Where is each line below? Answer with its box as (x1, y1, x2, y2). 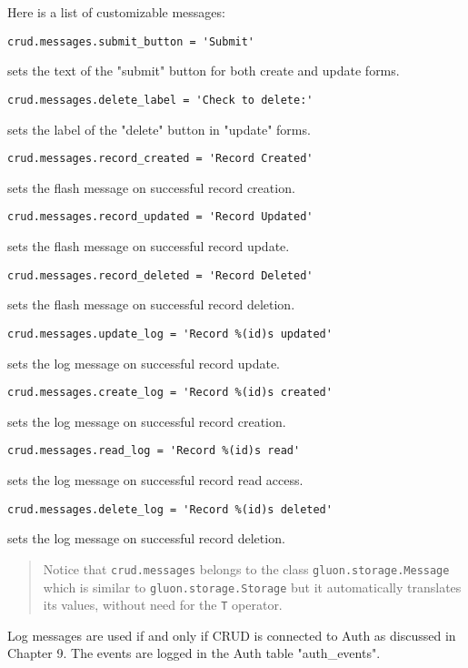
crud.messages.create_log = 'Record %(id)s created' (7, 386, 333, 400)
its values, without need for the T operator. (43, 595, 283, 614)
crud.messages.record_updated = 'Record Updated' (7, 210, 314, 224)
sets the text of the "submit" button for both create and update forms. (7, 61, 400, 80)
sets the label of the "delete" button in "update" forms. (7, 119, 311, 138)
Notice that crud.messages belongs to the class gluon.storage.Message (43, 559, 450, 578)
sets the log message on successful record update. (7, 353, 281, 372)
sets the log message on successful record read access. (7, 471, 304, 489)
